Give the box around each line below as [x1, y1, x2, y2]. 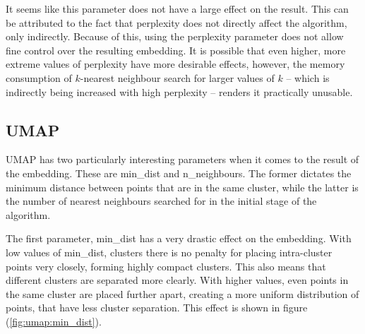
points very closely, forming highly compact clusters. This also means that [6, 258, 326, 273]
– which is [286, 70, 330, 85]
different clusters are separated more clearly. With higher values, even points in [6, 273, 349, 287]
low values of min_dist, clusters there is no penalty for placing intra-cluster [6, 244, 333, 259]
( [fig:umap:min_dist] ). [6, 314, 102, 328]
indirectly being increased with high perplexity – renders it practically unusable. [6, 84, 353, 99]
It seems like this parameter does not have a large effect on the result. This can [6, 1, 349, 16]
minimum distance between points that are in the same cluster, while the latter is [6, 179, 359, 194]
